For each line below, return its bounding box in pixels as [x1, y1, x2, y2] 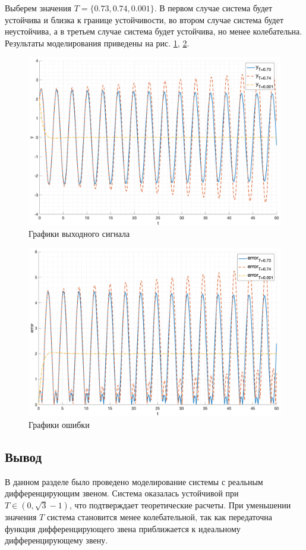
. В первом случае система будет [154, 2, 273, 14]
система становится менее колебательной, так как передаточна [46, 510, 272, 523]
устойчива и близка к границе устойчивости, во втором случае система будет [5, 13, 284, 26]
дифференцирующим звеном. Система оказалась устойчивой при [5, 487, 239, 499]
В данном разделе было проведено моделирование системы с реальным [5, 475, 263, 487]
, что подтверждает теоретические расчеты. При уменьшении [69, 498, 291, 511]
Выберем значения [5, 2, 71, 14]
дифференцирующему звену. [5, 534, 108, 546]
